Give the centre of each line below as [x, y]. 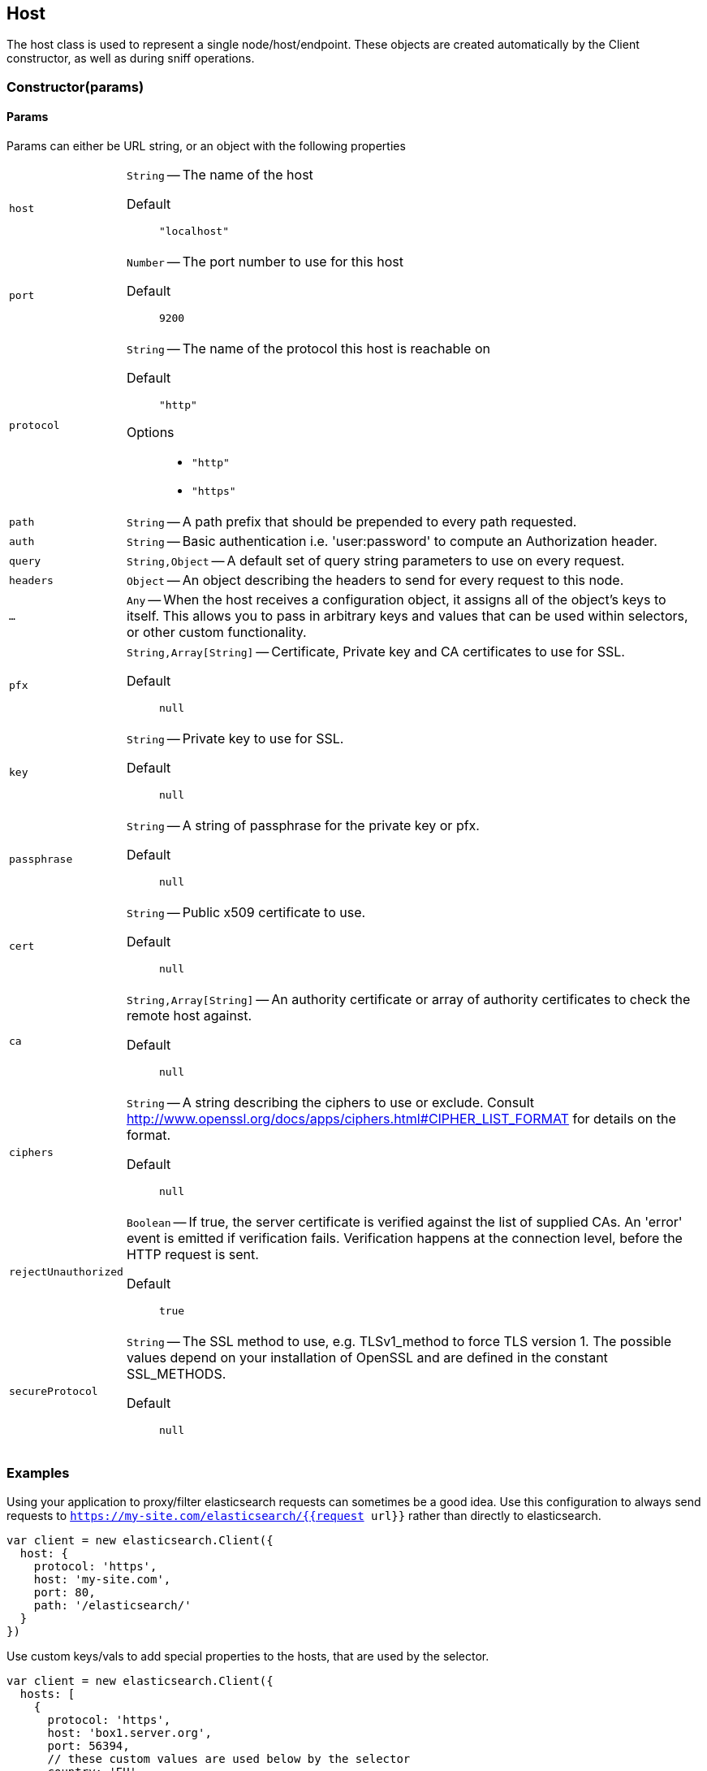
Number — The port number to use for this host [265, 262]
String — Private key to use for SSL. [235, 739]
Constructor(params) [75, 87]
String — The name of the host [220, 175]
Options [150, 433]
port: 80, [65, 1592]
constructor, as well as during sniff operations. [131, 58]
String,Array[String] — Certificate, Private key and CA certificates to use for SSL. [375, 652]
